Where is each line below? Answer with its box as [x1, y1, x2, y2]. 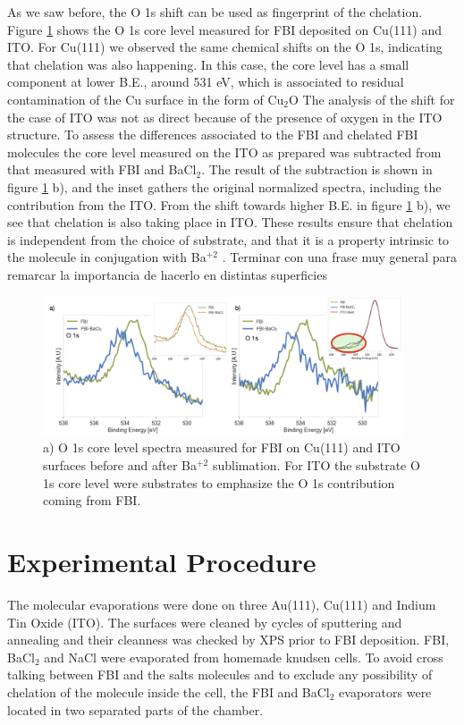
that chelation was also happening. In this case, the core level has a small [7, 55, 409, 73]
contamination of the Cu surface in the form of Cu [7, 89, 284, 108]
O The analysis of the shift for [289, 89, 455, 108]
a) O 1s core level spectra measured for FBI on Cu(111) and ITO [43, 438, 401, 457]
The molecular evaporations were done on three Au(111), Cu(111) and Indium [7, 594, 436, 613]
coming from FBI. [43, 491, 141, 510]
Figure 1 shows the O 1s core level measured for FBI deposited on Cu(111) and [7, 20, 443, 38]
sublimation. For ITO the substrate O [212, 456, 420, 475]
